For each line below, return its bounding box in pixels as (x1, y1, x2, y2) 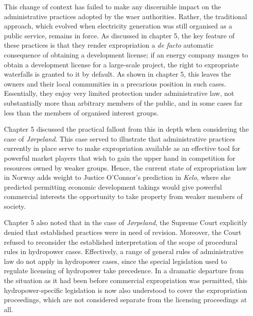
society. (4, 201, 26, 211)
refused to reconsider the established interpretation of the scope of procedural (4, 236, 238, 247)
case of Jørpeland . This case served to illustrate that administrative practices (4, 133, 235, 144)
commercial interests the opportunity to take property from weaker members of (4, 191, 243, 201)
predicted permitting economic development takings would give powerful (4, 181, 222, 192)
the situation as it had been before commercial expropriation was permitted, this (4, 275, 248, 286)
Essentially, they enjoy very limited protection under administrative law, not (4, 88, 234, 98)
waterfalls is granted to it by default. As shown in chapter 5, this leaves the (4, 69, 231, 79)
